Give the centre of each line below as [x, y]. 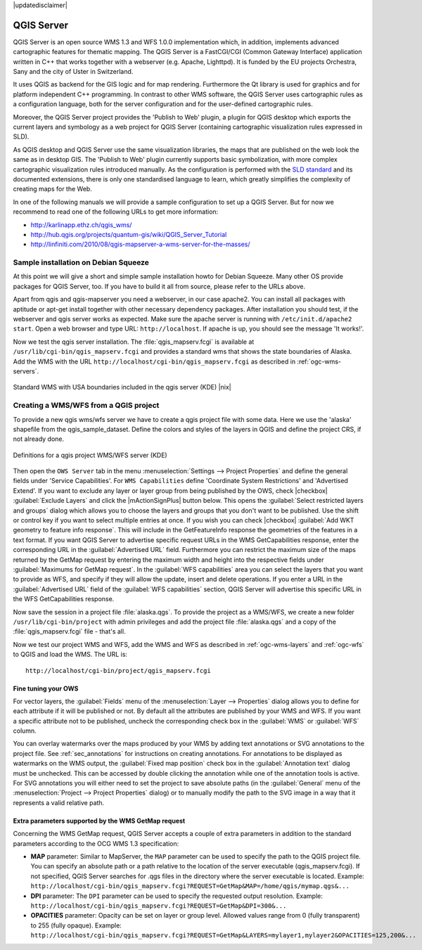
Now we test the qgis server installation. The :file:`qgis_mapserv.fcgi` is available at [134, 342]
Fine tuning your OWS [46, 688]
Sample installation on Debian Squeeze [81, 262]
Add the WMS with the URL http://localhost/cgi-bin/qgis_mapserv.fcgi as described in [154, 361]
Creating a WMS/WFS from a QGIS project [86, 406]
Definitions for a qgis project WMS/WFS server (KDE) [90, 455]
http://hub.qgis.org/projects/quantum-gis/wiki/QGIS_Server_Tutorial [129, 234]
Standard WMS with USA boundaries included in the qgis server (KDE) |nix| [122, 387]
